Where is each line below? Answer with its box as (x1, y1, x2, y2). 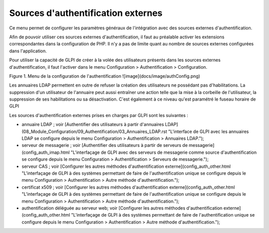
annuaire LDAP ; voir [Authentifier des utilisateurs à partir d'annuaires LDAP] (21, 121, 178, 127)
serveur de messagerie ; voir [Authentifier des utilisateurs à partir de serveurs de (21, 142, 188, 148)
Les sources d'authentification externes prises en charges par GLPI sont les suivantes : (9, 112, 188, 118)
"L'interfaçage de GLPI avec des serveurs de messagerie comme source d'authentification (70, 149, 257, 155)
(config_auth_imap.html (21, 149, 70, 155)
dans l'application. (9, 48, 47, 54)
